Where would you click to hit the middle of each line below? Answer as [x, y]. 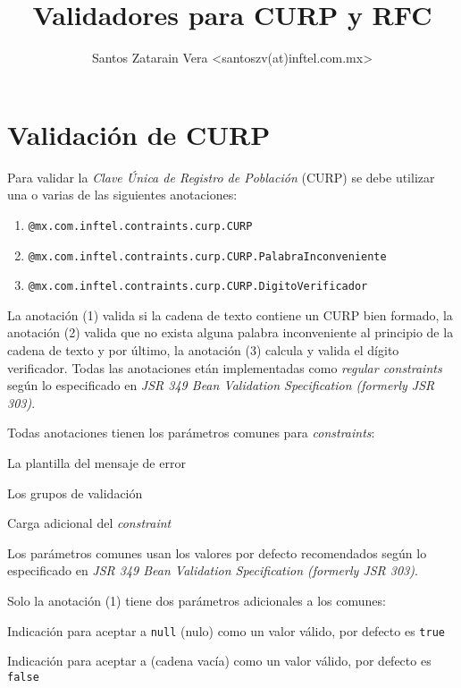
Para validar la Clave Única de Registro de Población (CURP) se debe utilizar [221, 177]
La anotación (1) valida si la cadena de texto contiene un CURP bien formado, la [230, 314]
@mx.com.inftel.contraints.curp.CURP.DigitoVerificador [198, 287]
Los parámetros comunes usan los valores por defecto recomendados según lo [217, 552]
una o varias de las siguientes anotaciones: [122, 195]
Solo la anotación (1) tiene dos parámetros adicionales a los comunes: [197, 600]
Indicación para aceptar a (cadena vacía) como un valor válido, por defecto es [219, 661]
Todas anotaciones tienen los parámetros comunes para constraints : [191, 433]
